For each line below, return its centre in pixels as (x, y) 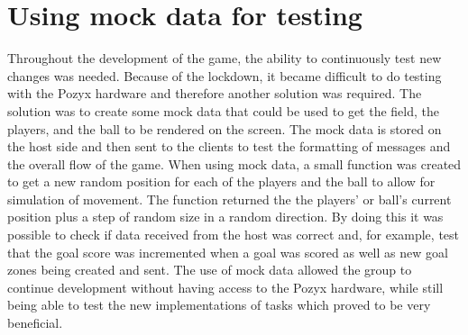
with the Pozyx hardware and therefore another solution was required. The (215, 93)
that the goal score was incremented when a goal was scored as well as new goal (228, 252)
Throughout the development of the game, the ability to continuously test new (225, 58)
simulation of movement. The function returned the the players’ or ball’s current (229, 199)
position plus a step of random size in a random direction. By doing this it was (225, 217)
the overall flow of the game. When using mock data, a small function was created (234, 163)
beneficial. (35, 323)
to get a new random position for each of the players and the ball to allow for (221, 181)
